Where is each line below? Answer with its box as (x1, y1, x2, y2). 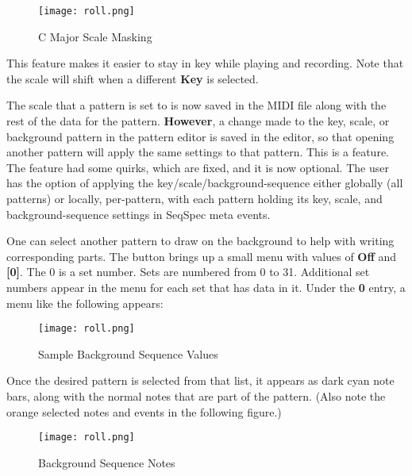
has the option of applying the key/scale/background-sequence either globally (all (6, 175, 403, 191)
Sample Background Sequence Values (38, 345, 218, 362)
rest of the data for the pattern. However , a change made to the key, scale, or (6, 113, 390, 129)
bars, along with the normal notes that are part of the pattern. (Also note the (6, 388, 386, 404)
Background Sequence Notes (38, 454, 175, 470)
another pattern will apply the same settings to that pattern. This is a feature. (6, 144, 389, 160)
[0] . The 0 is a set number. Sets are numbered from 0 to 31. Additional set (6, 263, 370, 280)
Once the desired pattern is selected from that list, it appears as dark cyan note (6, 372, 395, 389)
